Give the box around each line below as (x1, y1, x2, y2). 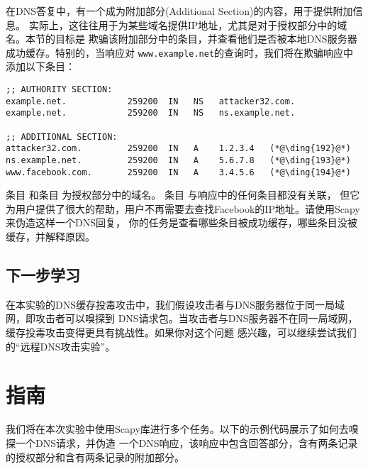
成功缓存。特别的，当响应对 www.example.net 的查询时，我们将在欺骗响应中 (6, 45, 354, 60)
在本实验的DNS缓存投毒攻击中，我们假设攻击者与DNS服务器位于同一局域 (6, 297, 345, 311)
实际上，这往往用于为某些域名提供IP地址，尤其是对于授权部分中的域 (28, 17, 347, 32)
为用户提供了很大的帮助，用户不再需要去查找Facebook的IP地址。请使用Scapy (6, 201, 360, 216)
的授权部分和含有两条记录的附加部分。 (6, 449, 184, 464)
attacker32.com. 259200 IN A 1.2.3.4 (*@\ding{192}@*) (6, 143, 351, 154)
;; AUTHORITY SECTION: (6, 84, 113, 95)
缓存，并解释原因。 (6, 229, 95, 244)
